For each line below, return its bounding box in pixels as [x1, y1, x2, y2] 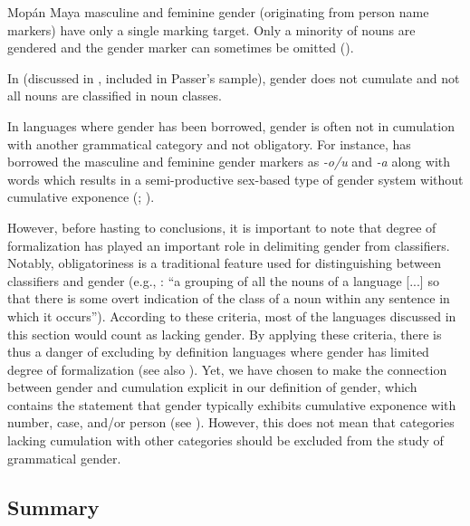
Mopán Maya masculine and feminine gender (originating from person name [7, 3, 429, 21]
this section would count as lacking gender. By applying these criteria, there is [7, 324, 442, 343]
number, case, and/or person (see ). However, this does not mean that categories [7, 413, 455, 432]
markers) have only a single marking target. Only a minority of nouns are [7, 20, 416, 39]
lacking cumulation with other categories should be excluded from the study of [7, 431, 444, 450]
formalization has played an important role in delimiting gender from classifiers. [7, 235, 450, 254]
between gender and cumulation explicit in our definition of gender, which [7, 378, 417, 397]
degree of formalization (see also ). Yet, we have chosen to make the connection [7, 359, 447, 378]
